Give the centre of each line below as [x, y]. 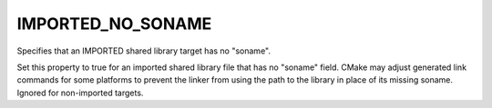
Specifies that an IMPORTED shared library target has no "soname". [143, 51]
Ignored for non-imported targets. [80, 93]
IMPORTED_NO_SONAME [114, 24]
